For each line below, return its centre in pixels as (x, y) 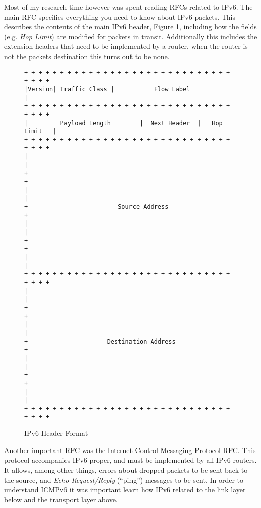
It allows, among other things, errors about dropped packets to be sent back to (126, 469)
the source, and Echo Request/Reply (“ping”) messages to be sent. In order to (124, 479)
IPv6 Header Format (56, 433)
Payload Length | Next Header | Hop (141, 123)
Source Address (143, 207)
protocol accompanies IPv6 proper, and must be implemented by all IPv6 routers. (130, 460)
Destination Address (141, 341)
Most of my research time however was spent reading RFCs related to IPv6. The (128, 7)
